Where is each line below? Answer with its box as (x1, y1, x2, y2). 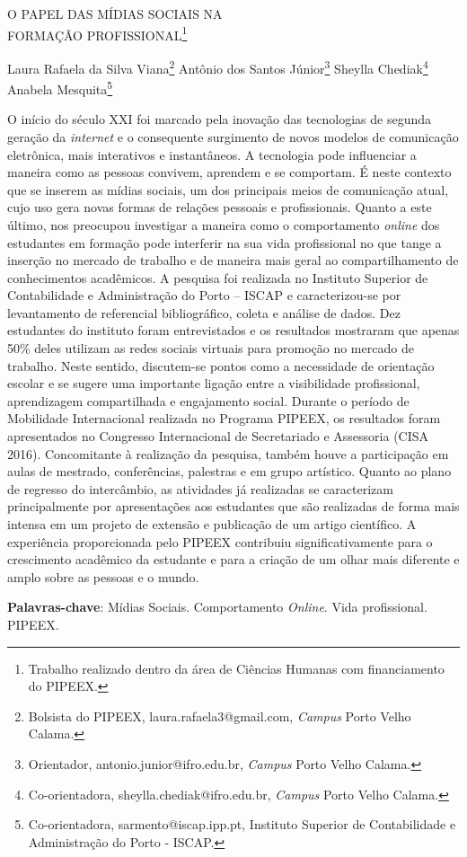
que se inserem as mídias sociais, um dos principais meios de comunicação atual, (7, 180, 449, 199)
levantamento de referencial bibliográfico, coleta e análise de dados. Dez (7, 303, 401, 322)
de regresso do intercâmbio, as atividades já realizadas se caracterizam (7, 479, 393, 498)
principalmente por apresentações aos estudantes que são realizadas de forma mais (7, 497, 460, 516)
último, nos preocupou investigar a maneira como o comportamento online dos (7, 215, 440, 234)
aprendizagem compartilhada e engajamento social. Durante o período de (7, 391, 410, 410)
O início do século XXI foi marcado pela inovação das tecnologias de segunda (7, 110, 432, 128)
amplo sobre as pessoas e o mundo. (7, 567, 199, 586)
